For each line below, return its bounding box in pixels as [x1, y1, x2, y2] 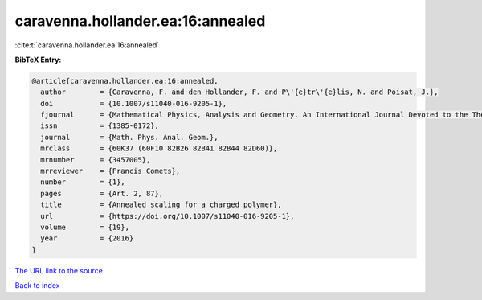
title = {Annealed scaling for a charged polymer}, [40, 200, 282, 209]
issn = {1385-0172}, [40, 121, 160, 130]
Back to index [14, 281, 60, 290]
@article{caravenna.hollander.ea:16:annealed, [31, 76, 219, 85]
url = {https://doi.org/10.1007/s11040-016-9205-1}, [40, 212, 295, 220]
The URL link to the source [14, 265, 104, 275]
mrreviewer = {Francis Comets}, [40, 166, 181, 176]
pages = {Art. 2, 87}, [40, 189, 164, 198]
